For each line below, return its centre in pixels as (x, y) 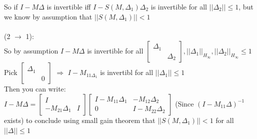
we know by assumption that (48, 16)
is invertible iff (69, 6)
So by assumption (31, 51)
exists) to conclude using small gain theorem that (80, 120)
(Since (184, 103)
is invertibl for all (127, 72)
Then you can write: (35, 89)
